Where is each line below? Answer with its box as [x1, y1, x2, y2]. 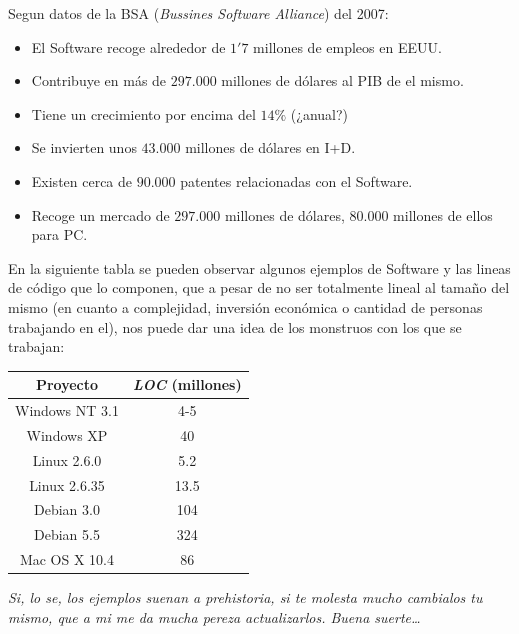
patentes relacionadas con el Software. [180, 170, 413, 191]
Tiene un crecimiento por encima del [31, 103, 256, 124]
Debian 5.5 [33, 524, 100, 545]
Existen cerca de [31, 170, 133, 191]
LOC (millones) [132, 374, 242, 395]
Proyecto [35, 374, 99, 395]
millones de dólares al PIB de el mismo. [221, 70, 464, 91]
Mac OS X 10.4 [19, 549, 115, 570]
